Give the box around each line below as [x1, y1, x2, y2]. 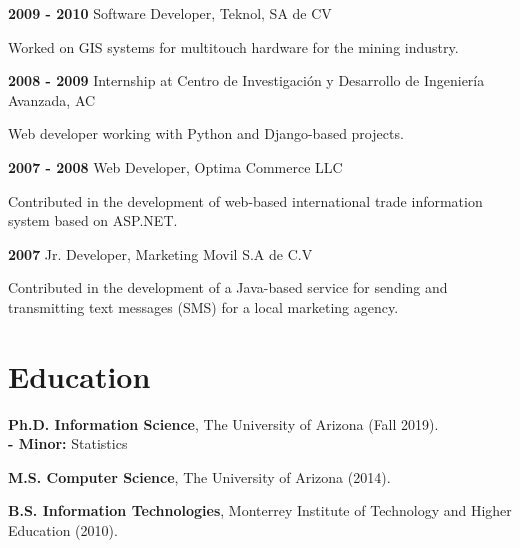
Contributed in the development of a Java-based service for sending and [8, 277, 448, 298]
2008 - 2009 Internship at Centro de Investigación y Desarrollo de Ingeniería [8, 70, 485, 91]
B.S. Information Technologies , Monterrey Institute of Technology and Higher [8, 500, 512, 521]
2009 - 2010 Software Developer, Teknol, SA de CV [8, 3, 332, 23]
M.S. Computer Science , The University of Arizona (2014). [8, 466, 391, 487]
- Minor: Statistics [8, 433, 128, 454]
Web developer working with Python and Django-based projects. [8, 123, 404, 144]
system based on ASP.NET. [8, 210, 178, 231]
